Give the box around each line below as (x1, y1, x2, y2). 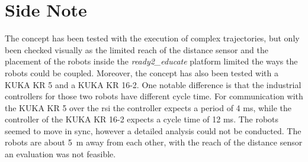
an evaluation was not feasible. (5, 148, 116, 160)
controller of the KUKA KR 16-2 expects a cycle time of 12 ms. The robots (5, 113, 279, 125)
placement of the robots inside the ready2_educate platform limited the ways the (5, 55, 298, 67)
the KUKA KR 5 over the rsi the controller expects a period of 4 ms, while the (5, 101, 291, 114)
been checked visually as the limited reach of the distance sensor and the (5, 43, 268, 56)
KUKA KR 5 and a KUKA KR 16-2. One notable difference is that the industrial (5, 78, 301, 90)
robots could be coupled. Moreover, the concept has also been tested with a (5, 66, 279, 79)
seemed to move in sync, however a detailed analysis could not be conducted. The (5, 124, 301, 137)
